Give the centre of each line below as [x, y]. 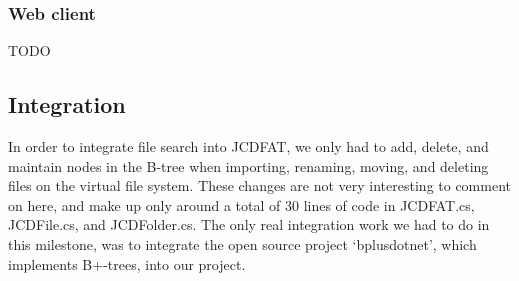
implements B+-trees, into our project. [127, 263]
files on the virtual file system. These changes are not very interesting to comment [259, 185]
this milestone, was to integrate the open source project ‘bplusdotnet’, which [242, 243]
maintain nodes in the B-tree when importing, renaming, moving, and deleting [248, 165]
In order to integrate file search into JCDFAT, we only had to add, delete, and [248, 146]
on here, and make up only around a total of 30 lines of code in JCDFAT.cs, [241, 204]
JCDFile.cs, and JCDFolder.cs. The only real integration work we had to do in [249, 224]
